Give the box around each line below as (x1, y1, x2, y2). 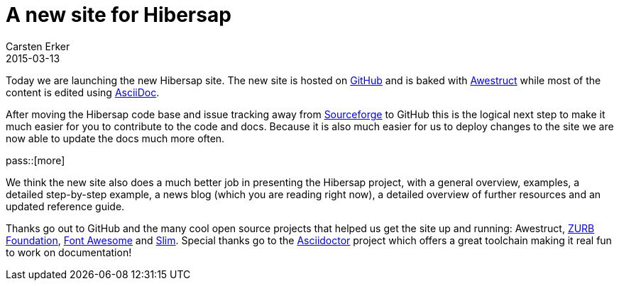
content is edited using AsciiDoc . (6, 86, 160, 98)
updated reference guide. (6, 200, 125, 212)
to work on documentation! (6, 246, 132, 258)
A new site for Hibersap (6, 3, 231, 27)
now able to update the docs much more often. (6, 132, 225, 144)
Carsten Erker (6, 40, 70, 52)
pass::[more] (6, 154, 65, 166)
